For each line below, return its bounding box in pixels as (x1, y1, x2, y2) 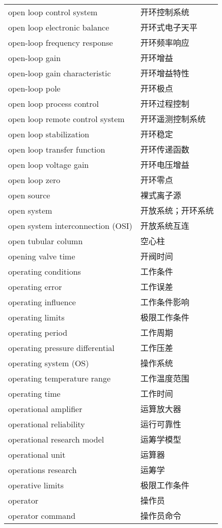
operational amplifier (8, 402, 82, 415)
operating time (8, 387, 61, 399)
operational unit (8, 448, 66, 460)
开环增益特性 (140, 67, 189, 79)
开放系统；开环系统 (140, 204, 214, 216)
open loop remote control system (8, 112, 125, 125)
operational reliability (8, 418, 85, 430)
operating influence (8, 296, 76, 308)
